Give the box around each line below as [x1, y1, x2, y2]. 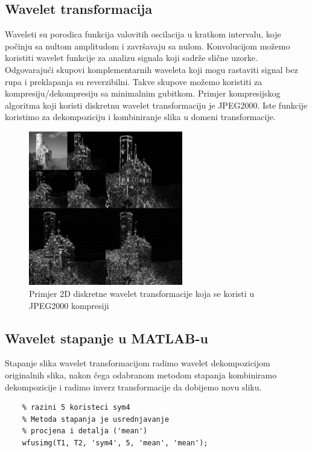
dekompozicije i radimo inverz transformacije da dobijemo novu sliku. [5, 380, 262, 393]
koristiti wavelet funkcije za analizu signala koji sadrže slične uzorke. [5, 51, 258, 64]
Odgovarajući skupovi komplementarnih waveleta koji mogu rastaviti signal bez [5, 63, 298, 75]
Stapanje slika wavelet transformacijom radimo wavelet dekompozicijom [5, 357, 270, 369]
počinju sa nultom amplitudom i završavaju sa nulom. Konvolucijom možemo [5, 39, 290, 52]
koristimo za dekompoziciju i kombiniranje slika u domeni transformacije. [5, 110, 276, 123]
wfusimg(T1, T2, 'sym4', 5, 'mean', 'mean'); [22, 438, 208, 447]
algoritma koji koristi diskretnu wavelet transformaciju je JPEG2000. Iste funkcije [5, 98, 308, 111]
